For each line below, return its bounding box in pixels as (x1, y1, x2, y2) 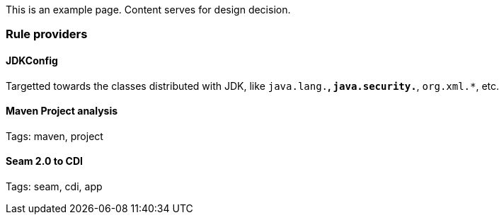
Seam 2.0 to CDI (6, 155, 83, 168)
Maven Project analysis (6, 105, 118, 117)
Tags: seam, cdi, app (6, 180, 103, 193)
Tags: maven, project (6, 129, 103, 142)
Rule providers (6, 27, 88, 42)
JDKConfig (6, 54, 58, 66)
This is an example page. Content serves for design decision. (6, 4, 291, 16)
